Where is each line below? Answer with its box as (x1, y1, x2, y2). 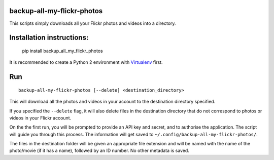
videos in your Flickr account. (9, 114, 72, 121)
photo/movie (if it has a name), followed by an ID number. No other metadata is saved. (9, 147, 190, 154)
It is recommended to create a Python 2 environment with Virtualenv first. (9, 59, 163, 65)
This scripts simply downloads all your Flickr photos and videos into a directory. (9, 20, 176, 26)
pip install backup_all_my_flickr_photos (22, 48, 104, 54)
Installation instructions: (9, 33, 89, 42)
